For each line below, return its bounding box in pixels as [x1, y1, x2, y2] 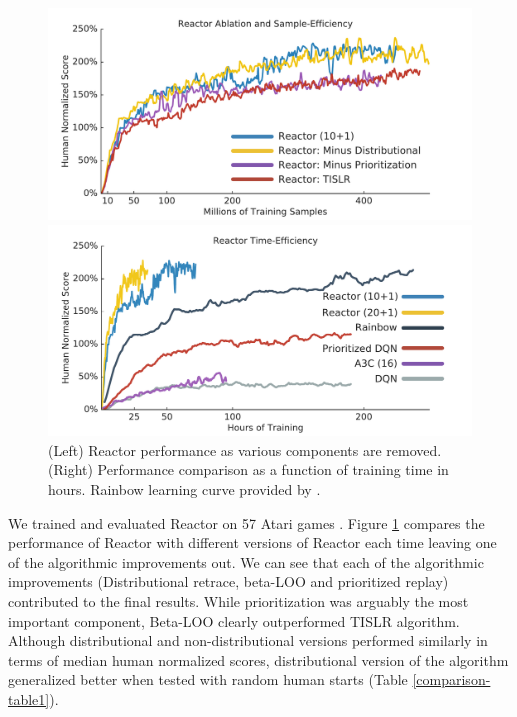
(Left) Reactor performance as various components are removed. [48, 439, 442, 460]
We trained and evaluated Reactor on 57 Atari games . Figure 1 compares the [8, 512, 485, 533]
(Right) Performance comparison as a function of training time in [48, 459, 449, 480]
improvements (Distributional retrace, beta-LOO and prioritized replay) [8, 571, 449, 592]
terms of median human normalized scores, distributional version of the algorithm [8, 649, 509, 670]
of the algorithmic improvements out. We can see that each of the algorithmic [8, 551, 484, 572]
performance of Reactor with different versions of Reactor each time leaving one [8, 532, 497, 553]
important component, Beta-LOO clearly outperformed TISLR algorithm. [8, 610, 460, 631]
